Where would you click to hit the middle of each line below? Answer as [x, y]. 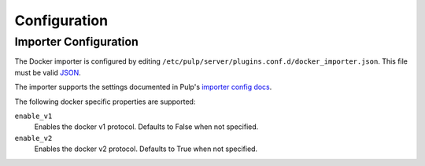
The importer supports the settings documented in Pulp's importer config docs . [143, 87]
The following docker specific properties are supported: [105, 101]
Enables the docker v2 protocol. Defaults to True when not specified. [146, 149]
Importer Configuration [77, 42]
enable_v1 [33, 116]
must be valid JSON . [48, 72]
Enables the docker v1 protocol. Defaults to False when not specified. [146, 127]
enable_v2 [33, 138]
